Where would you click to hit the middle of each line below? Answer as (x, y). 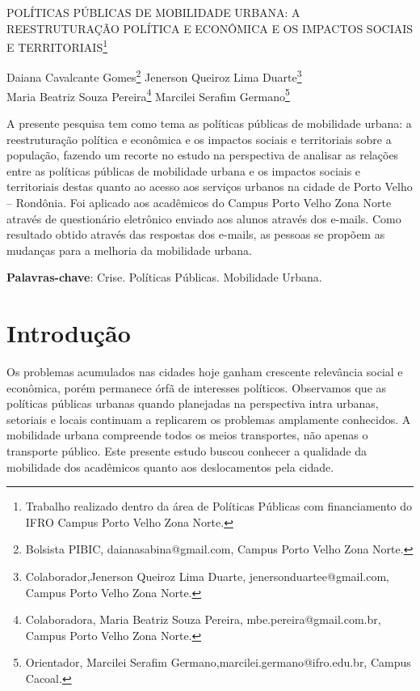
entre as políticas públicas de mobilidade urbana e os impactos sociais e (184, 170)
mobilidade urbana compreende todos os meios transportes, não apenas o (187, 435)
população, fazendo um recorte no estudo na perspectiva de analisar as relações (203, 155)
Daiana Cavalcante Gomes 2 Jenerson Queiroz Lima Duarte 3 (154, 76)
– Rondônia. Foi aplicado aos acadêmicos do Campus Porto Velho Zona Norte (199, 202)
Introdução (69, 333)
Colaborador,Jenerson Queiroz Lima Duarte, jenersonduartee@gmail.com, (208, 576)
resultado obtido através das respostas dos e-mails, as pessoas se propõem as (196, 234)
